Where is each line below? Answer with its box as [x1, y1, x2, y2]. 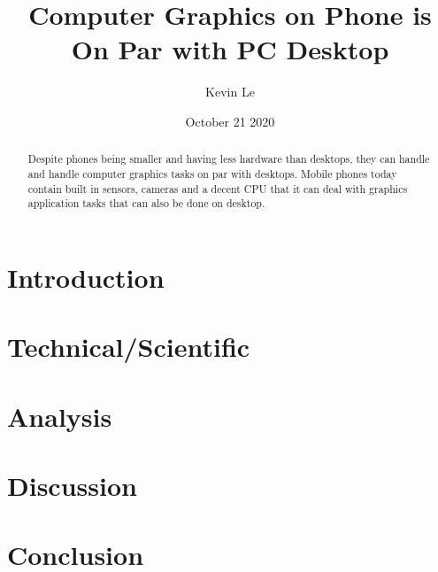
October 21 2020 [185, 112, 275, 130]
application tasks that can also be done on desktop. [27, 196, 265, 211]
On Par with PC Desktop [71, 31, 389, 67]
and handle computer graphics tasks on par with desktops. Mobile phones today [27, 166, 397, 181]
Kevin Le [205, 82, 255, 101]
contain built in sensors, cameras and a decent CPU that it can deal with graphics [27, 181, 408, 196]
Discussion [7, 468, 137, 504]
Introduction [7, 259, 165, 295]
